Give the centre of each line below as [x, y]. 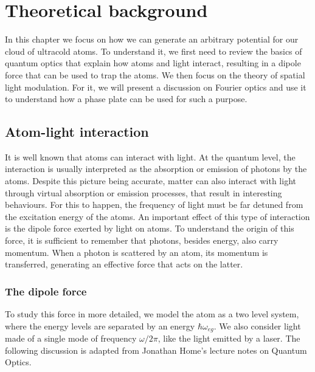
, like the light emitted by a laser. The [229, 338]
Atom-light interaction [77, 132]
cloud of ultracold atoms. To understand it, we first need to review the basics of [154, 51]
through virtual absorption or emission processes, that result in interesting [144, 192]
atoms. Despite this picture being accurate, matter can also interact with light [151, 181]
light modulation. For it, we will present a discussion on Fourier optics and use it [156, 87]
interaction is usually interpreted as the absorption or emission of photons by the [156, 169]
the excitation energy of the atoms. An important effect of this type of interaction [157, 216]
